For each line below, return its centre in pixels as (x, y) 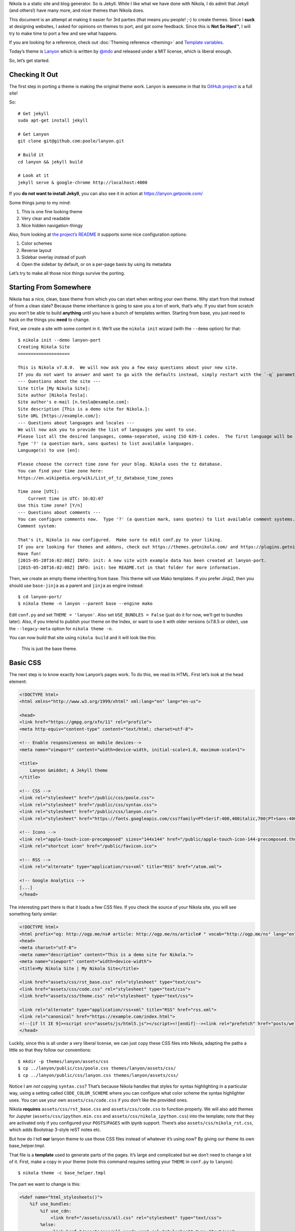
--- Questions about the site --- (59, 381)
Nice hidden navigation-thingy (52, 225)
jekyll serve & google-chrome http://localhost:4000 (83, 182)
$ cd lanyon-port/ (40, 597)
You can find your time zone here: (61, 471)
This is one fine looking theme (52, 211)
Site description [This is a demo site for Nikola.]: (84, 409)
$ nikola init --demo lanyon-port (59, 340)
